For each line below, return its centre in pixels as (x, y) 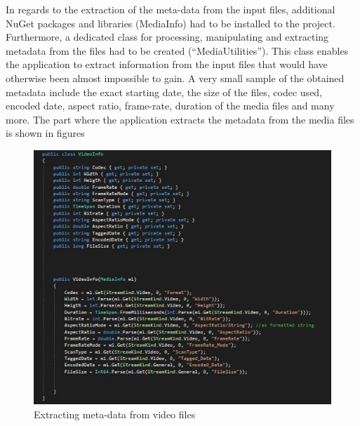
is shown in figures (45, 133)
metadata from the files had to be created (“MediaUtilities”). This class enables (177, 50)
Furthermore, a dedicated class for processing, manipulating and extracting (167, 37)
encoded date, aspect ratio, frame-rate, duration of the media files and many (170, 106)
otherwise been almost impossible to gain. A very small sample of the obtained (175, 78)
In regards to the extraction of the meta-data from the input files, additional (171, 9)
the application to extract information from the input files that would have (167, 64)
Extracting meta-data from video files (115, 414)
